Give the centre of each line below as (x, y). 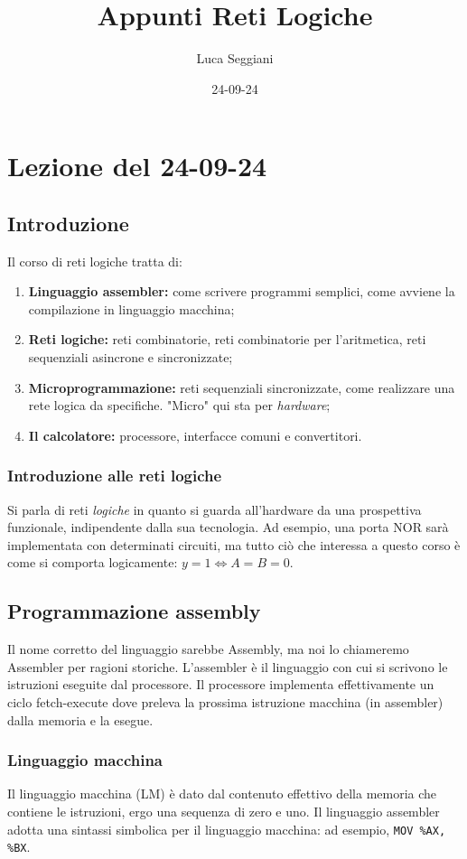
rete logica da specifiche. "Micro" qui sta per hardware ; (179, 405)
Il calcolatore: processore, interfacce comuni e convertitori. (195, 435)
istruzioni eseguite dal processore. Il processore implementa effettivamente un (221, 684)
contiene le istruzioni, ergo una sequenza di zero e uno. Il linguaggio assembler (224, 812)
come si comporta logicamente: (93, 562)
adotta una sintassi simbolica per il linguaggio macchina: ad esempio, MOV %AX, (227, 829)
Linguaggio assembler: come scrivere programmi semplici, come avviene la (242, 291)
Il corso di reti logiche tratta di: (95, 261)
